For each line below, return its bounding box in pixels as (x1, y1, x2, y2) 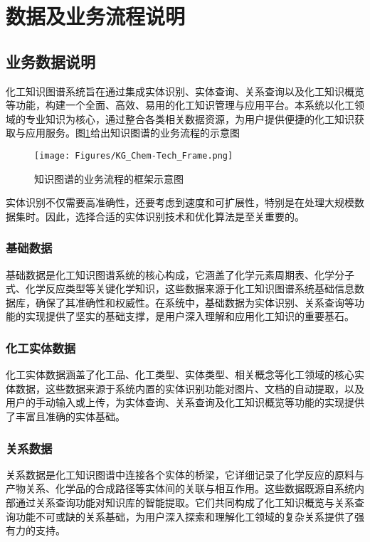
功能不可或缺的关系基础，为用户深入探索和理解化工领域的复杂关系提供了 (15, 509, 354, 524)
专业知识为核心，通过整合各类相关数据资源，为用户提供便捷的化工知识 (25, 111, 354, 126)
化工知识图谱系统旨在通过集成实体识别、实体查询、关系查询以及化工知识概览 (6, 83, 364, 98)
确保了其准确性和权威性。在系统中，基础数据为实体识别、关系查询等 (35, 294, 354, 309)
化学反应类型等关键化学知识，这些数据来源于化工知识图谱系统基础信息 (25, 281, 354, 296)
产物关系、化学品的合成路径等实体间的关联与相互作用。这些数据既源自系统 (6, 481, 354, 496)
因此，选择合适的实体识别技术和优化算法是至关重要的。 (45, 208, 305, 223)
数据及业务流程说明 (6, 1, 186, 31)
